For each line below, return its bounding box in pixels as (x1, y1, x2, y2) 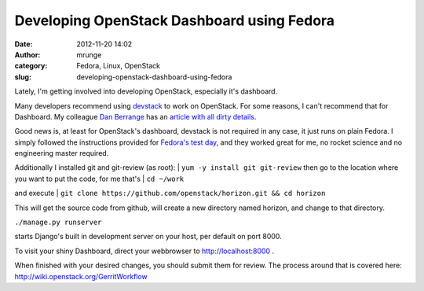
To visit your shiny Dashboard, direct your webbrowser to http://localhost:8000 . (14, 246, 275, 256)
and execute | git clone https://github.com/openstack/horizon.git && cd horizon (14, 189, 326, 198)
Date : (14, 39, 33, 49)
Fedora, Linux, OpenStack (76, 61, 161, 71)
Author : (14, 50, 41, 59)
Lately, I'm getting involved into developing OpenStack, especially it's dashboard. (14, 87, 278, 96)
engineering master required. (14, 149, 109, 158)
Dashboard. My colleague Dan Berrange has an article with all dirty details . (14, 112, 257, 121)
